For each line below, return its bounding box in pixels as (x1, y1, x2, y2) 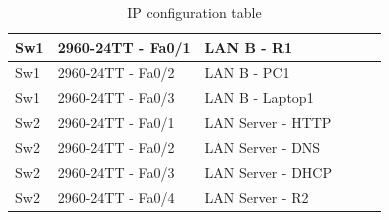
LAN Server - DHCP (204, 161, 332, 182)
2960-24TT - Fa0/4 (57, 186, 175, 207)
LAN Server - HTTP (204, 112, 332, 133)
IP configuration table (127, 2, 262, 22)
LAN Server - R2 (204, 186, 309, 207)
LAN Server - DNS (204, 136, 321, 157)
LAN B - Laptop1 (204, 87, 314, 108)
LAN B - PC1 (204, 62, 290, 83)
